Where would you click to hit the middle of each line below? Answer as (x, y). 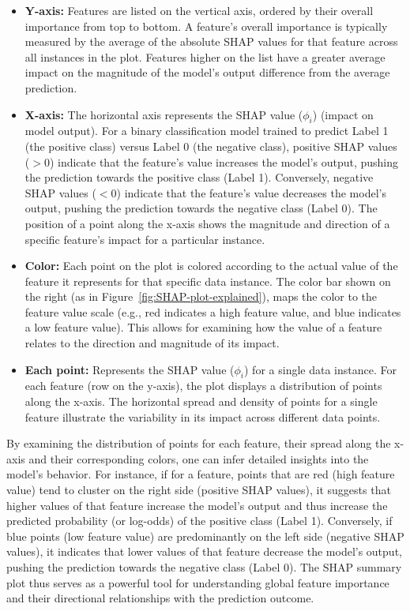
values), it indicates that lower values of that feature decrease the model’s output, (204, 551)
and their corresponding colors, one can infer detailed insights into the (199, 458)
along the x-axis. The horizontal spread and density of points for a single (201, 401)
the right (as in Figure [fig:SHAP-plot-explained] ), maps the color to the (201, 296)
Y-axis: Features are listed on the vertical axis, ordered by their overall (199, 10)
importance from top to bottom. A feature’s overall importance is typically (206, 26)
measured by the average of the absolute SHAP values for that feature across (211, 41)
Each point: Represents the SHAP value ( (130, 369)
